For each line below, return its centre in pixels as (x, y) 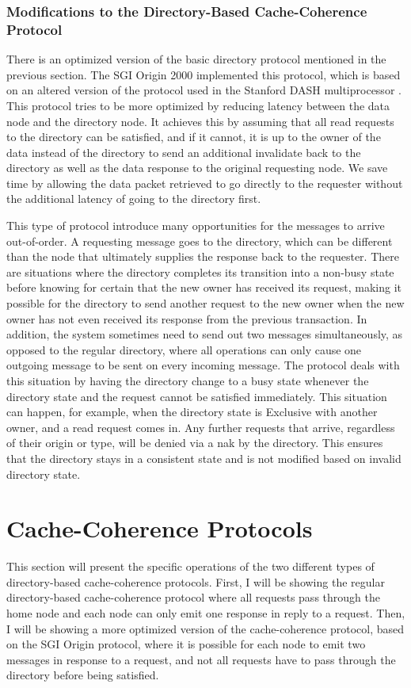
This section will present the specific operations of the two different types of (190, 566)
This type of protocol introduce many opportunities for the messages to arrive (196, 226)
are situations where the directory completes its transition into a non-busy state (200, 271)
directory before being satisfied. (83, 675)
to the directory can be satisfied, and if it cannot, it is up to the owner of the (194, 137)
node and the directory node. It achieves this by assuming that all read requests (200, 121)
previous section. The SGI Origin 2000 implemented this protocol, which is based (204, 74)
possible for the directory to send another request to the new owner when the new (205, 303)
